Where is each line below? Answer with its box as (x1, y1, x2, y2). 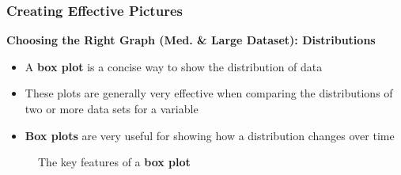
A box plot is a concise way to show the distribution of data (25, 58, 323, 74)
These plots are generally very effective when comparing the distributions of (25, 85, 393, 101)
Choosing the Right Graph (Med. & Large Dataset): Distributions (6, 32, 376, 48)
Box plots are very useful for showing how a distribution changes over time (25, 127, 395, 143)
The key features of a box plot (38, 154, 191, 170)
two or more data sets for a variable (25, 101, 199, 116)
